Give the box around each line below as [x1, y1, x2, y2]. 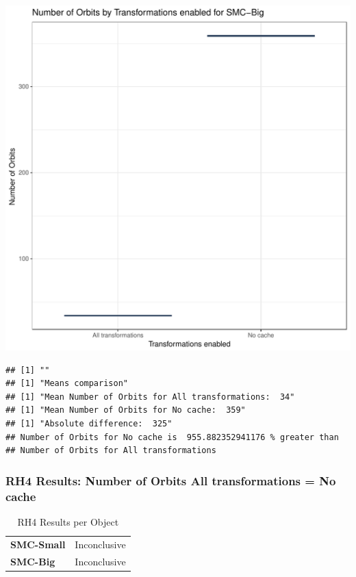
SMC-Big [10, 554, 55, 568]
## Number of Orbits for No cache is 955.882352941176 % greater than [5, 432, 339, 442]
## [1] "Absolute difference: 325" [5, 418, 173, 428]
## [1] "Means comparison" [5, 379, 128, 389]
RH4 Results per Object [17, 514, 119, 528]
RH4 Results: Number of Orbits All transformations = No [5, 472, 336, 489]
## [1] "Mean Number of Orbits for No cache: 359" [5, 405, 246, 415]
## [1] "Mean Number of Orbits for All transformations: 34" [5, 392, 295, 402]
